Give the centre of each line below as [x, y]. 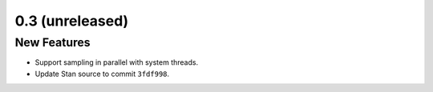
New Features [53, 42]
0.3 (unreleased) [72, 21]
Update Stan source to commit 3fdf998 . [102, 74]
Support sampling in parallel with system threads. [117, 62]
